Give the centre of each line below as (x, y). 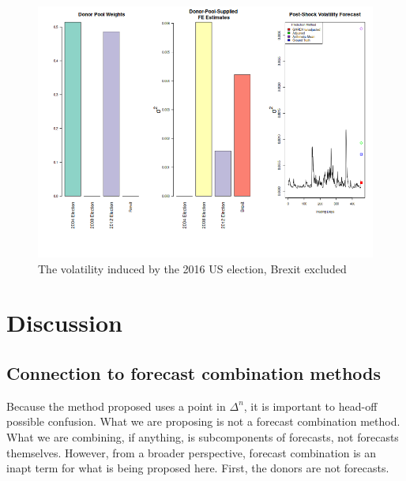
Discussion (64, 323)
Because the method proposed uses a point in (116, 406)
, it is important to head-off (310, 406)
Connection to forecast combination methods (194, 372)
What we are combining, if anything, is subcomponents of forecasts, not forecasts (203, 436)
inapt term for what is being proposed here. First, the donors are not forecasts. (198, 468)
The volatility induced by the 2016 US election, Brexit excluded (192, 268)
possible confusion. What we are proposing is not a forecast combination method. (203, 421)
